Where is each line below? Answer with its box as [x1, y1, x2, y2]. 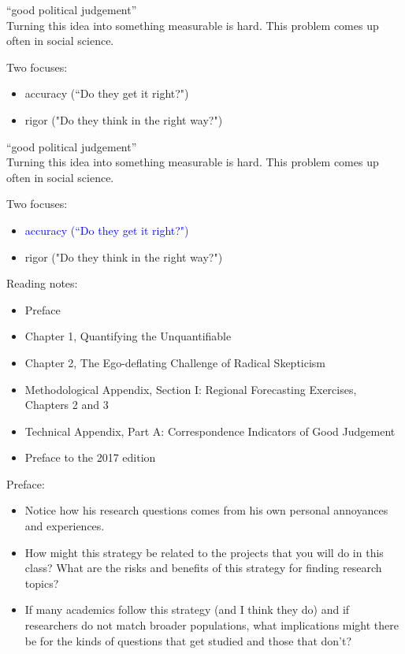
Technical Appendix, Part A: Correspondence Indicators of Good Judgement [24, 422, 396, 439]
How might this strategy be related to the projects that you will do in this [24, 544, 384, 560]
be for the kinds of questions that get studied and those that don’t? [24, 632, 352, 648]
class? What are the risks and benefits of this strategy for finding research [24, 559, 382, 576]
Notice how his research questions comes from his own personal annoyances [24, 502, 388, 518]
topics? [24, 574, 59, 591]
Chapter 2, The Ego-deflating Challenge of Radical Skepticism [24, 354, 326, 370]
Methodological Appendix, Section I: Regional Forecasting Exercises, [24, 381, 357, 397]
